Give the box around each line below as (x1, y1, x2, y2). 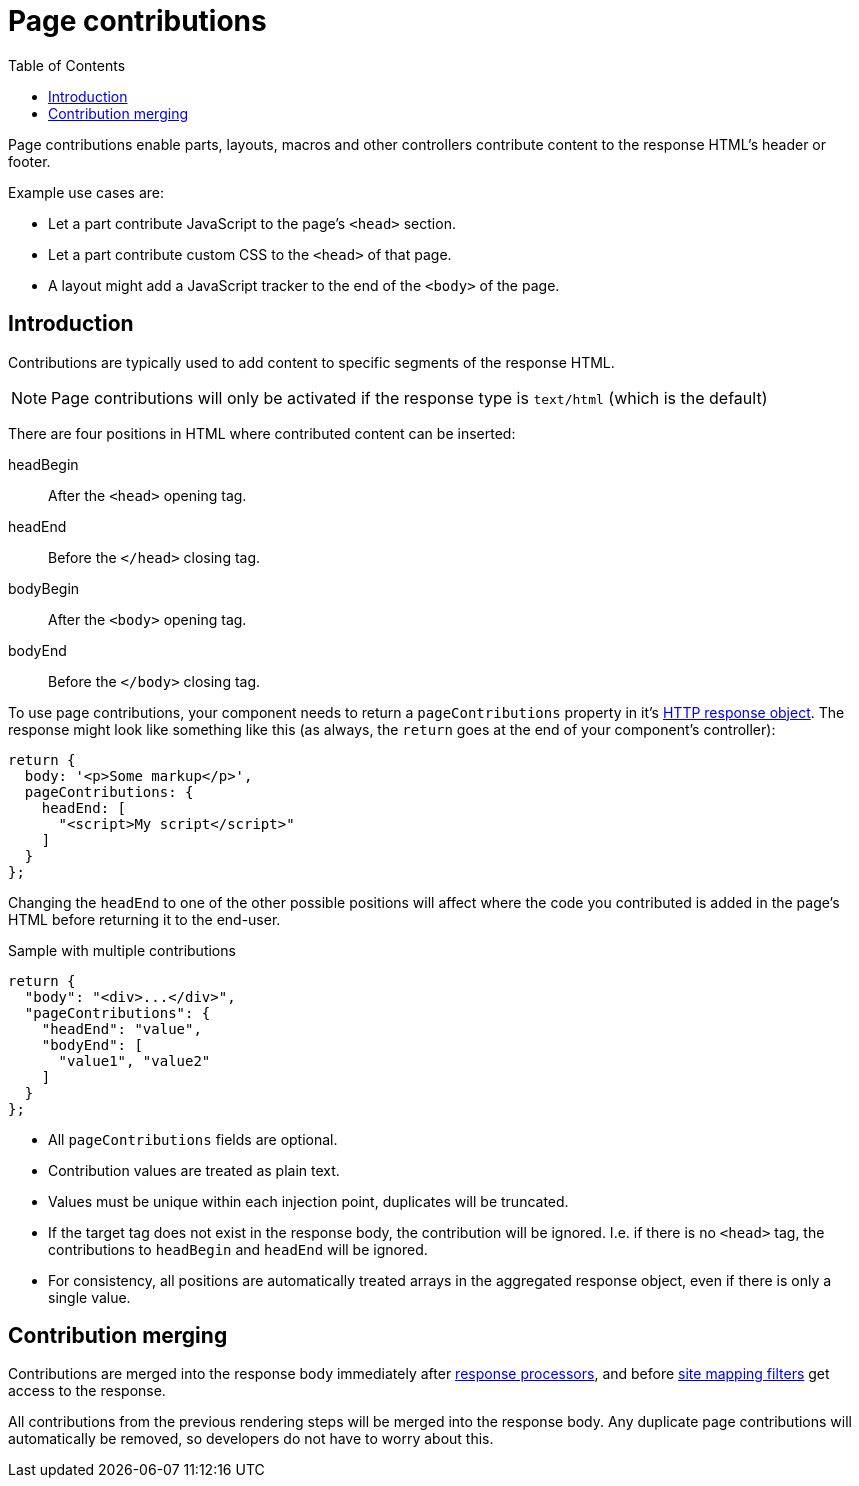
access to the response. (8, 1382, 166, 1400)
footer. (8, 152, 51, 170)
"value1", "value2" (58, 1052, 211, 1069)
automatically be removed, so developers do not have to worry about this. (8, 1430, 494, 1448)
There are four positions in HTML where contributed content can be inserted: (8, 424, 516, 442)
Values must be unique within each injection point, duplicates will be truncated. (48, 1192, 569, 1210)
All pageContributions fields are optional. (48, 1130, 338, 1148)
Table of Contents (8, 56, 126, 74)
